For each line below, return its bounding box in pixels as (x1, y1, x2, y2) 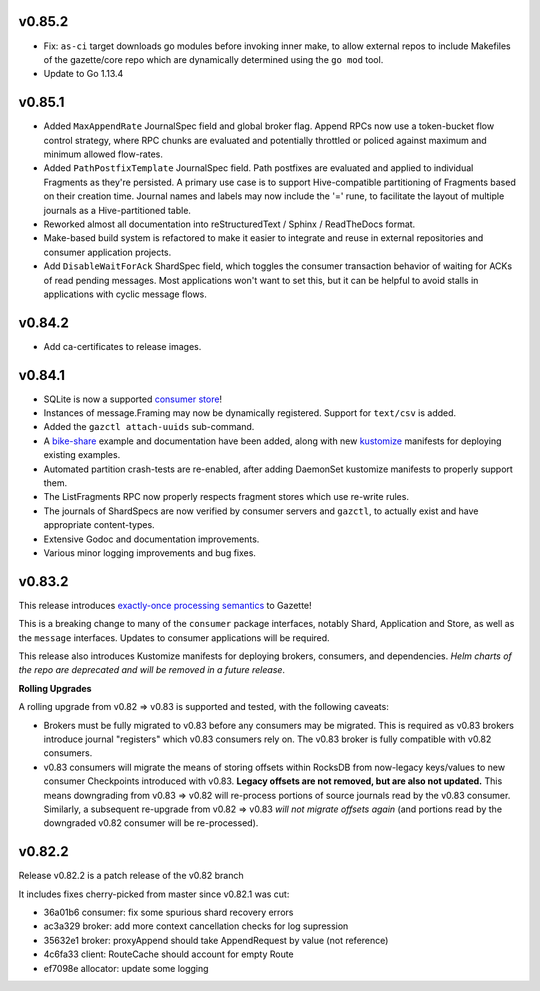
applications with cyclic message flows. (43, 288, 207, 300)
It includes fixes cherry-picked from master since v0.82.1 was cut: (18, 888, 290, 900)
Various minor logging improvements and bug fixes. (43, 547, 257, 559)
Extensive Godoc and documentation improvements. (43, 533, 260, 545)
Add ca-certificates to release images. (43, 340, 202, 352)
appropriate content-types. (43, 519, 155, 531)
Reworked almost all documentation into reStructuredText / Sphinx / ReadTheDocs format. (43, 218, 416, 230)
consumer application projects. (43, 246, 172, 258)
